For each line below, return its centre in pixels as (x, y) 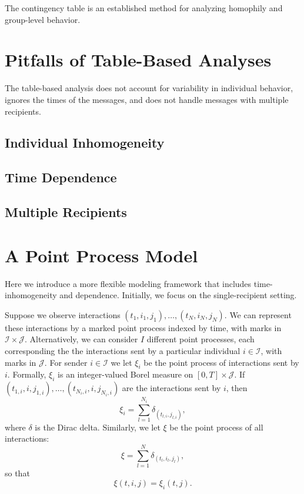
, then (237, 388)
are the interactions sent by (171, 388)
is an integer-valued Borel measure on (126, 374)
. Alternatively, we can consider (81, 339)
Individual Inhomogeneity (85, 143)
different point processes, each (201, 339)
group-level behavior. (43, 19)
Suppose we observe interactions (63, 314)
